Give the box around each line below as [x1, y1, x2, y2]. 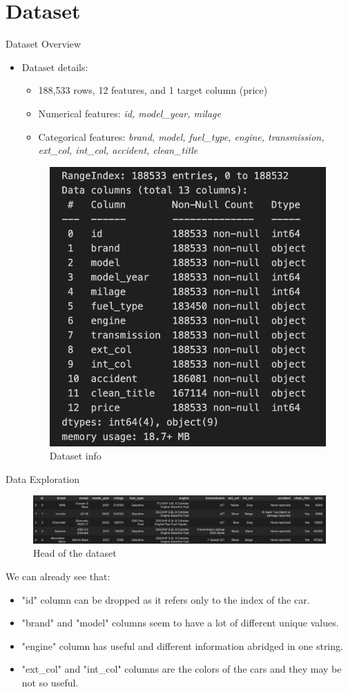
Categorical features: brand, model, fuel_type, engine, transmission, [38, 129, 325, 144]
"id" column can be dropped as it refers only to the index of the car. [21, 592, 310, 606]
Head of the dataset [33, 546, 117, 560]
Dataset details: [21, 59, 88, 74]
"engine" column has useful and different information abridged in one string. [21, 638, 343, 653]
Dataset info [49, 448, 101, 463]
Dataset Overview [6, 37, 81, 51]
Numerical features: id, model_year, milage [38, 106, 221, 120]
